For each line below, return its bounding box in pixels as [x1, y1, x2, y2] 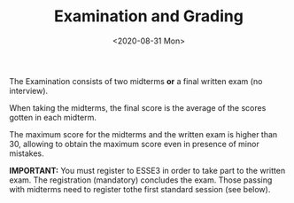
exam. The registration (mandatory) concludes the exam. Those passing [9, 175, 273, 185]
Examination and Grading [54, 6, 244, 27]
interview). [9, 85, 49, 96]
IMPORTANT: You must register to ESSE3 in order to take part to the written [9, 165, 286, 176]
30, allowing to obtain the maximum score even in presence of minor [9, 138, 259, 149]
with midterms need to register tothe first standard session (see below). [9, 183, 271, 194]
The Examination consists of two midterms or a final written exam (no [9, 75, 263, 86]
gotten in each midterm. [9, 112, 97, 122]
